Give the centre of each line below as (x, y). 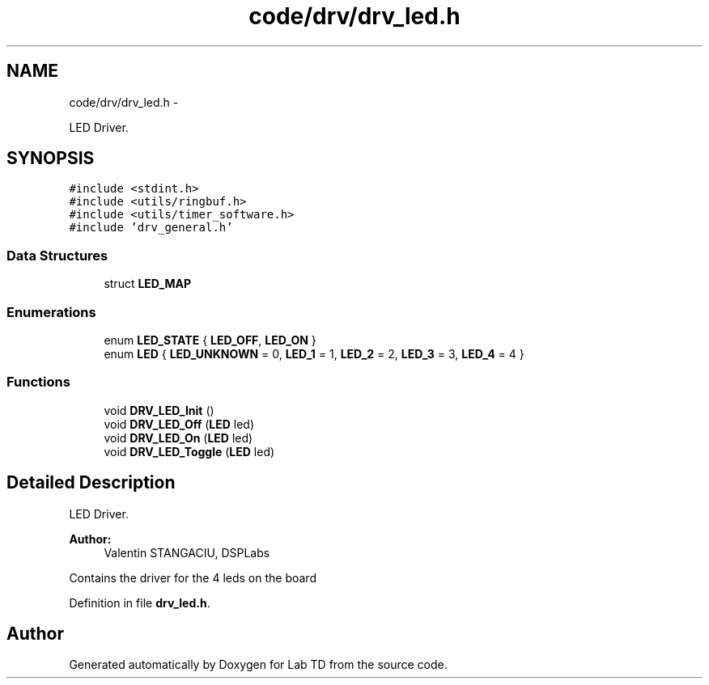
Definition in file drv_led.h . (140, 603)
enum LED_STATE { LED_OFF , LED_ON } (210, 340)
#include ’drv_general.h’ (151, 228)
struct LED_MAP (148, 284)
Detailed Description (91, 483)
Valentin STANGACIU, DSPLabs (187, 552)
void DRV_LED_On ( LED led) (178, 438)
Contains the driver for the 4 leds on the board (193, 577)
